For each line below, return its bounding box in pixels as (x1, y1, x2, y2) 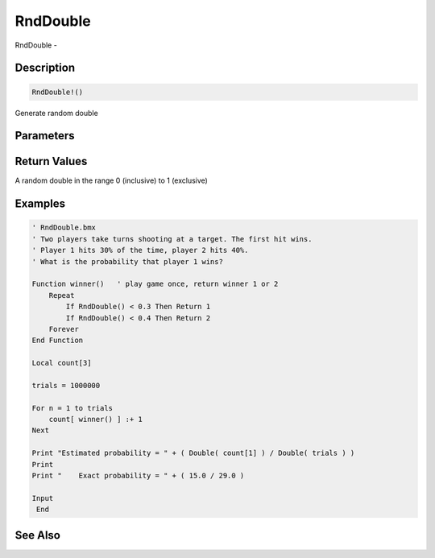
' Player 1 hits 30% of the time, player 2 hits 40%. (31, 246, 249, 255)
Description (14, 61, 76, 75)
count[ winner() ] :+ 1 (48, 415, 143, 424)
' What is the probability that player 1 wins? (31, 257, 223, 266)
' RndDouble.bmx (31, 223, 97, 233)
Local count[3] (31, 358, 92, 368)
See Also (14, 528, 60, 542)
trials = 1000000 (31, 381, 101, 390)
